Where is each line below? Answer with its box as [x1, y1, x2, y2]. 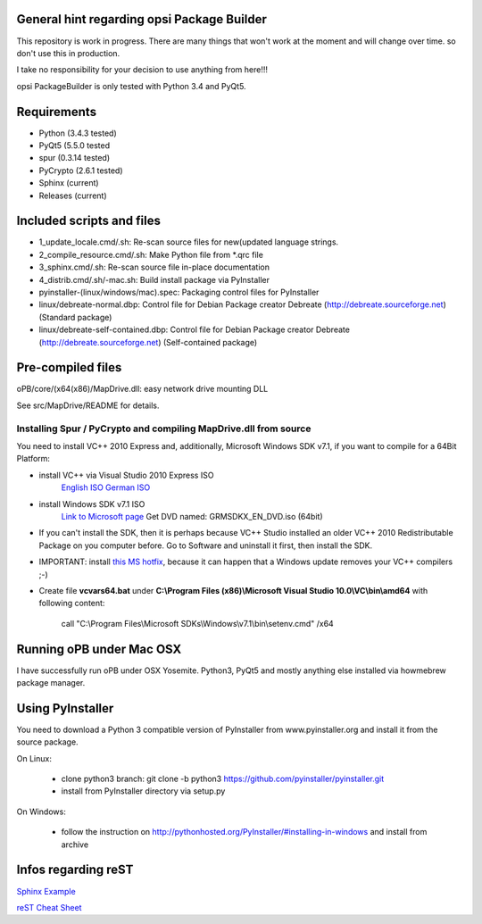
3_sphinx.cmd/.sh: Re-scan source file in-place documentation [38, 262, 270, 272]
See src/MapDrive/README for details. [16, 400, 160, 411]
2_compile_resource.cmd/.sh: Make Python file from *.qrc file [38, 249, 263, 260]
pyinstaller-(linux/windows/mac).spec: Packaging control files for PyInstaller [38, 287, 320, 298]
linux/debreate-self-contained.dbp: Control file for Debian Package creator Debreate [38, 324, 350, 335]
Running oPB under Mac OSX [16, 641, 182, 656]
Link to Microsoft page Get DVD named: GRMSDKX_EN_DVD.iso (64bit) [61, 511, 323, 521]
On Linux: [16, 753, 53, 763]
